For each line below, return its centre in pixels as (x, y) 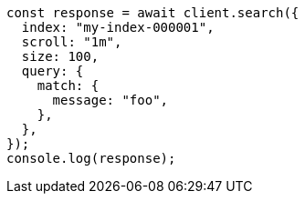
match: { (68, 85)
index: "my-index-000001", (118, 27)
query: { (53, 71)
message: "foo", (110, 100)
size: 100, (60, 56)
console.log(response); (91, 158)
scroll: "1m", (72, 42)
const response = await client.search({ (153, 13)
